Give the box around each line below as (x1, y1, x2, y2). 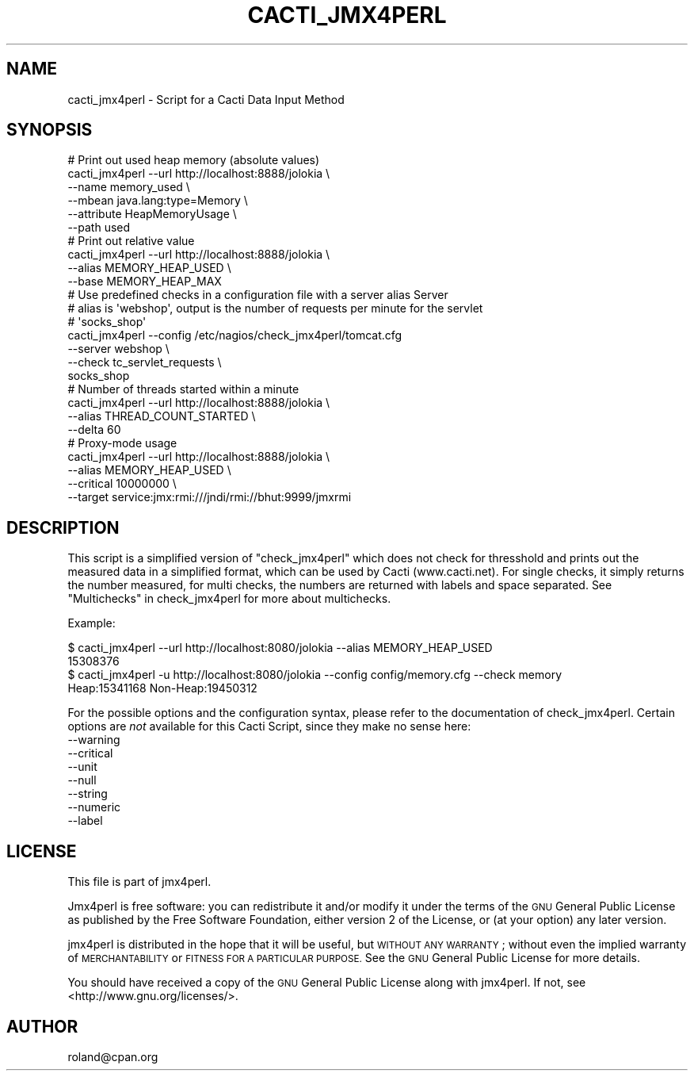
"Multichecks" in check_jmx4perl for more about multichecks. (67, 592, 391, 606)
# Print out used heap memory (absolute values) (67, 153, 320, 167)
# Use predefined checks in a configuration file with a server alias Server (67, 288, 448, 302)
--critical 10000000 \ (67, 477, 177, 491)
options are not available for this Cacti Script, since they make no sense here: (67, 719, 471, 734)
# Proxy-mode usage (67, 436, 177, 450)
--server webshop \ (67, 342, 170, 356)
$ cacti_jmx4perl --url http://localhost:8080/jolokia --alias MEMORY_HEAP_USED (67, 641, 493, 655)
